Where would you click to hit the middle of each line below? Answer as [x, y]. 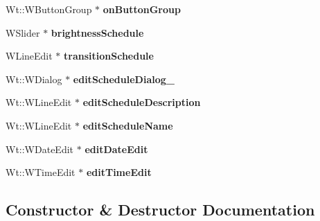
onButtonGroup [142, 9]
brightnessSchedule [97, 32]
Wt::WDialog [34, 79]
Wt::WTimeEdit [41, 172]
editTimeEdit [119, 172]
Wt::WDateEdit [40, 149]
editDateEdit [116, 149]
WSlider [23, 32]
